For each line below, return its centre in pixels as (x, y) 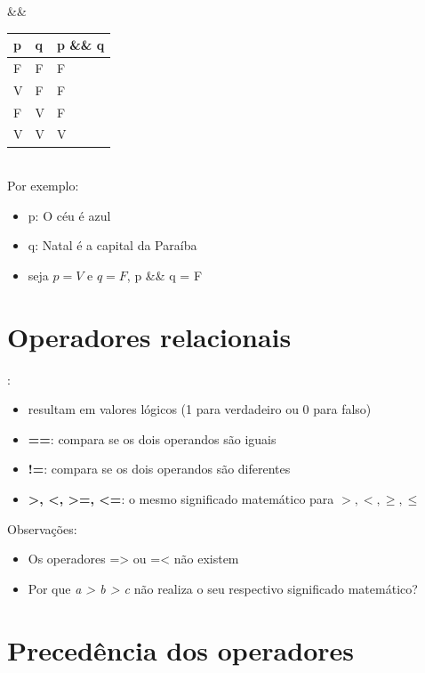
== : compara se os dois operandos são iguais (152, 438)
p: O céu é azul (69, 215)
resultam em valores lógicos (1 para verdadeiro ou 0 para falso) (200, 409)
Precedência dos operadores (180, 649)
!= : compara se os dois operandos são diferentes (159, 469)
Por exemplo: (43, 186)
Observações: (42, 528)
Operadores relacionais (149, 336)
